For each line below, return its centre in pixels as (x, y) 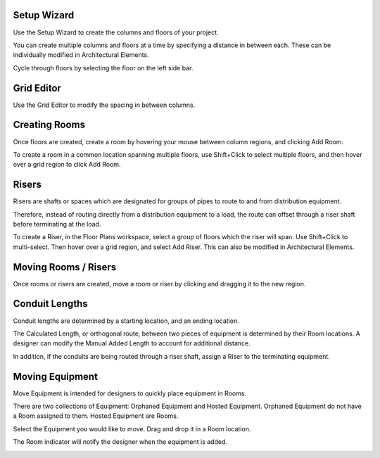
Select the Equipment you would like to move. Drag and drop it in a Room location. (132, 428)
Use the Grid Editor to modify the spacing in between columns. (104, 105)
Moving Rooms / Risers (65, 267)
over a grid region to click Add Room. (67, 165)
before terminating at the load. (57, 224)
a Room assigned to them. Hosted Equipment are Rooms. (96, 416)
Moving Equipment (56, 376)
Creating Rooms (49, 125)
